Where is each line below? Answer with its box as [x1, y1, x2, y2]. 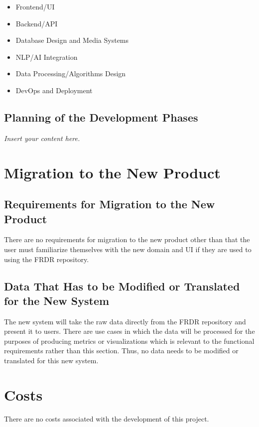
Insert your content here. [4, 133, 80, 143]
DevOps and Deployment [15, 85, 93, 95]
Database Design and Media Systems [15, 35, 129, 45]
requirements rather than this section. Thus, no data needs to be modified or [4, 345, 239, 356]
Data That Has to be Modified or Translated [4, 278, 240, 293]
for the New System [4, 292, 110, 308]
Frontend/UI [15, 1, 55, 11]
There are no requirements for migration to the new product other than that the [4, 234, 250, 245]
